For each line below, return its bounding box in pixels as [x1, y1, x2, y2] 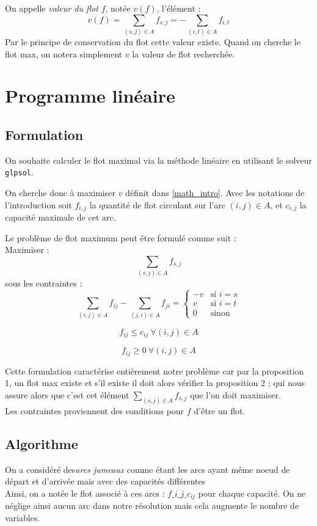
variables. [5, 511, 40, 524]
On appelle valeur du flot [5, 2, 98, 14]
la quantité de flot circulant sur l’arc [89, 198, 225, 211]
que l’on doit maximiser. [190, 388, 281, 401]
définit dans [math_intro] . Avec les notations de [125, 186, 305, 199]
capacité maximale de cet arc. [5, 210, 116, 223]
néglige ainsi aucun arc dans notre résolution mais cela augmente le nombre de [5, 499, 299, 512]
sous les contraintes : [5, 277, 82, 290]
